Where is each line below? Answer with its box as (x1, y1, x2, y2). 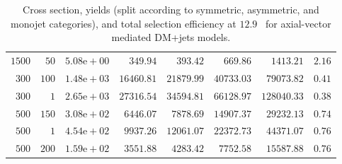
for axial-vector (266, 16, 331, 30)
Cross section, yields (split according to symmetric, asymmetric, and (23, 2, 319, 16)
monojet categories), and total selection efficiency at (11, 16, 236, 30)
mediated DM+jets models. (111, 30, 231, 45)
